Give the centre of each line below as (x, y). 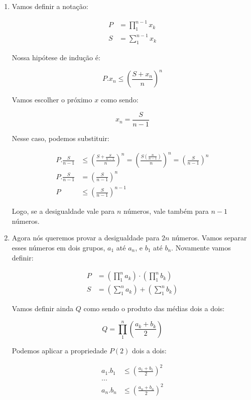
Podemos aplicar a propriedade (59, 351)
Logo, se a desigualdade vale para (63, 211)
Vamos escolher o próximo (52, 100)
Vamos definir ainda (43, 308)
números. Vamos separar (209, 238)
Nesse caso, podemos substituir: (60, 138)
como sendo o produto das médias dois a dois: (154, 308)
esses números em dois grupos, (58, 247)
